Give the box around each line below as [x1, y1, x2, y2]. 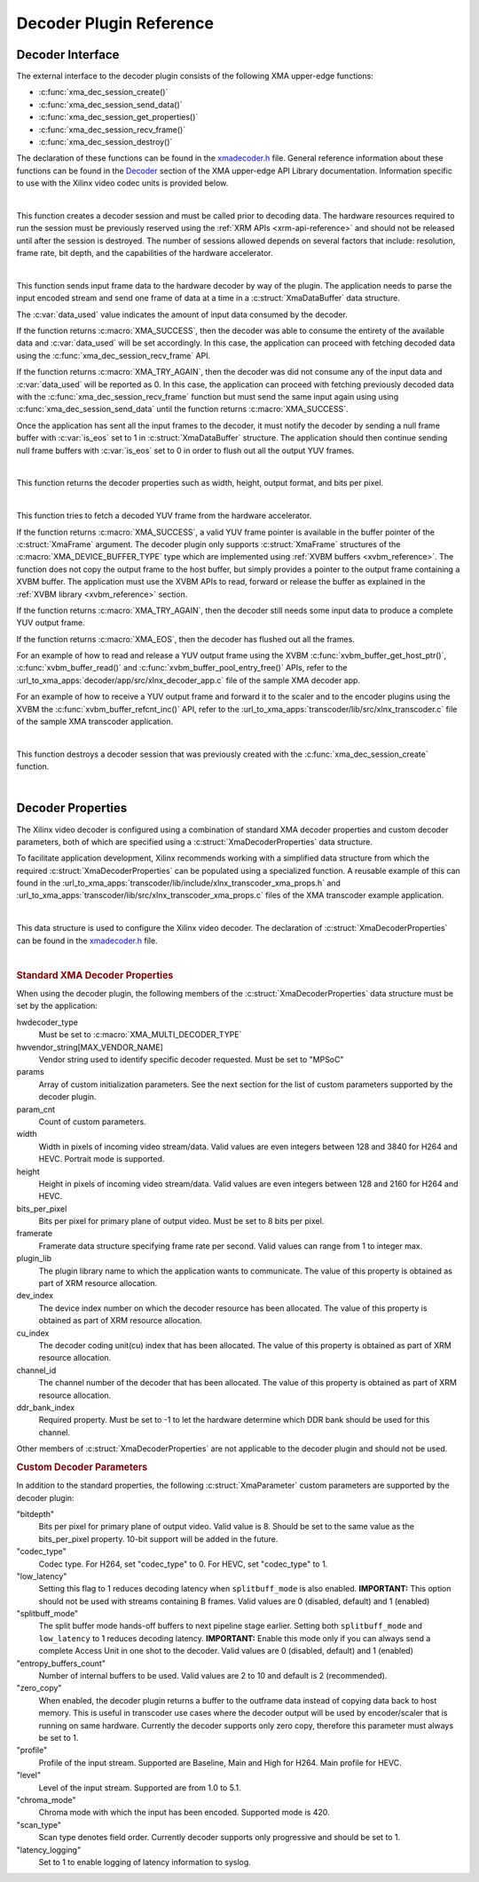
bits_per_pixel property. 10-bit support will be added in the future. [38, 1533, 279, 1545]
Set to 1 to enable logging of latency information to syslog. [38, 1856, 252, 1867]
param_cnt [16, 1104, 56, 1115]
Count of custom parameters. [38, 1116, 146, 1127]
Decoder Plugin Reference [16, 13, 215, 33]
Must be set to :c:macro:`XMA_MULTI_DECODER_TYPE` [38, 1029, 242, 1040]
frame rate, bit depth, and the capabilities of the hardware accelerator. [16, 248, 274, 258]
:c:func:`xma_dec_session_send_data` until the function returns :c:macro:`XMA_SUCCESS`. [16, 404, 349, 415]
